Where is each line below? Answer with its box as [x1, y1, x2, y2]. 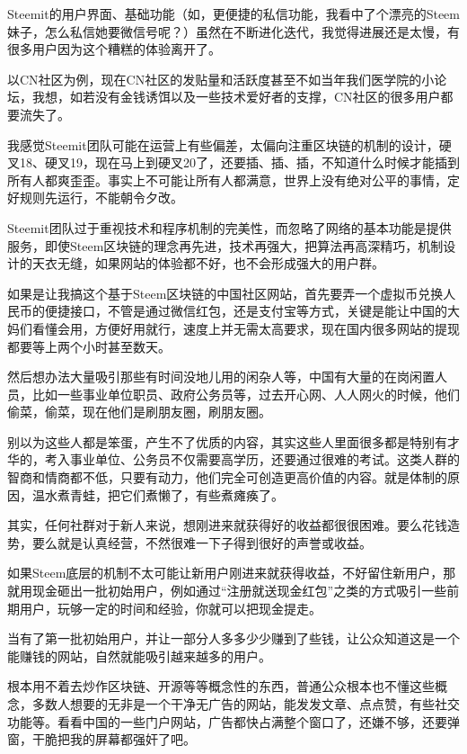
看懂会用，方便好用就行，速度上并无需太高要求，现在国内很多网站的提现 [31, 319, 460, 337]
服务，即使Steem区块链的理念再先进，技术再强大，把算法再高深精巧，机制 [7, 236, 444, 255]
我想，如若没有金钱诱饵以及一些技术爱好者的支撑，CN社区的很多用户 [31, 87, 441, 106]
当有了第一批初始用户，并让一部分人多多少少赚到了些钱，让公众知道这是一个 [7, 629, 460, 648]
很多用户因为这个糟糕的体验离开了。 [7, 40, 221, 58]
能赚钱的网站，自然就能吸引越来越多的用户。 [7, 646, 271, 665]
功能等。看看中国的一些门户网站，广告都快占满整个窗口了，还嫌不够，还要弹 [7, 712, 460, 731]
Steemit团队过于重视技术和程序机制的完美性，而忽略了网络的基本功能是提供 [7, 218, 452, 237]
